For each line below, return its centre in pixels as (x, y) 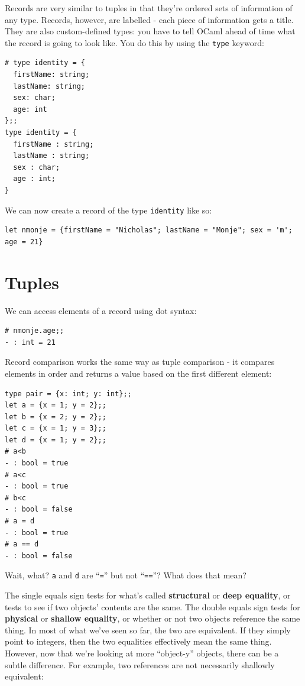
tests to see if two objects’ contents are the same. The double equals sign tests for (152, 606)
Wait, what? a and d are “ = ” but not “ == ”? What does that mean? (126, 575)
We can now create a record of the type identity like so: (108, 210)
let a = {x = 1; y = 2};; (56, 405)
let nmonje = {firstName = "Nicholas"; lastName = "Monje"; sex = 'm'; (149, 230)
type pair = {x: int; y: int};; (68, 394)
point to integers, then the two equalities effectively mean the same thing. (138, 641)
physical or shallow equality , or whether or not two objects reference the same (152, 618)
